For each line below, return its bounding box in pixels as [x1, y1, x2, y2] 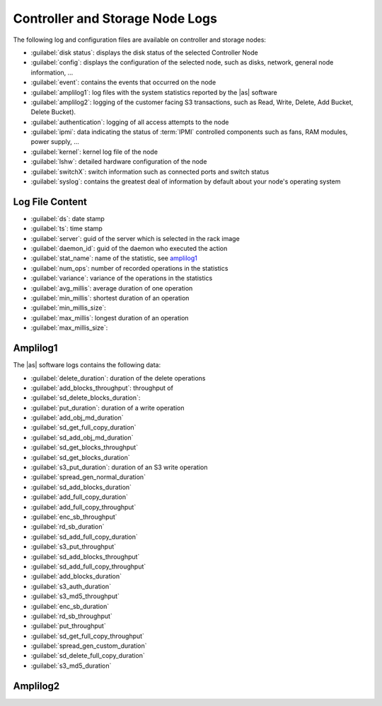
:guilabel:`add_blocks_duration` [30, 572, 122, 581]
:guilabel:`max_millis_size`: [30, 323, 108, 332]
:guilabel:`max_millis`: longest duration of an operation [30, 313, 189, 322]
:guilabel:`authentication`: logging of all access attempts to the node [30, 118, 229, 126]
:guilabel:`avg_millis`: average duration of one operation [30, 284, 193, 292]
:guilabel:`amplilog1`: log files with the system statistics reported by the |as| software [30, 88, 277, 96]
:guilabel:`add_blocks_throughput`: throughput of [30, 383, 173, 392]
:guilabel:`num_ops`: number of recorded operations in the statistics [30, 264, 228, 272]
